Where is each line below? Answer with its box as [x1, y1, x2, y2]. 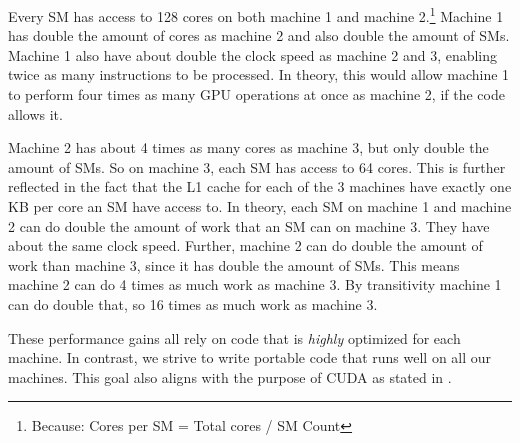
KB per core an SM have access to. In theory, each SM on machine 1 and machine [8, 196, 512, 216]
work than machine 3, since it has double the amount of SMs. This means [8, 254, 460, 275]
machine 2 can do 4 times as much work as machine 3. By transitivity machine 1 [8, 274, 502, 295]
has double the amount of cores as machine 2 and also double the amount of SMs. [8, 25, 510, 46]
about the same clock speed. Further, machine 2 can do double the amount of [8, 235, 483, 256]
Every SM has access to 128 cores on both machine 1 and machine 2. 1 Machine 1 [8, 3, 504, 26]
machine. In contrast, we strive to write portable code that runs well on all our [8, 347, 492, 368]
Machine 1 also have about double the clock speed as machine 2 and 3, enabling [8, 44, 498, 65]
